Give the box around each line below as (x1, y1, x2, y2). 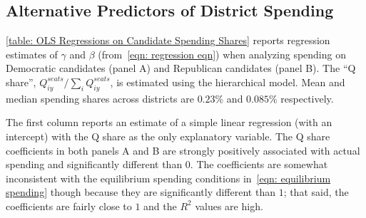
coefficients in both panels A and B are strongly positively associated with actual (6, 142, 360, 157)
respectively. (280, 90, 334, 105)
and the (143, 198, 177, 213)
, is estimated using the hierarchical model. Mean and (110, 74, 345, 89)
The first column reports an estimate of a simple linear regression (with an (6, 115, 332, 130)
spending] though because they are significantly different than (6, 185, 275, 199)
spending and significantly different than (6, 157, 183, 172)
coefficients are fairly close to (6, 198, 132, 213)
